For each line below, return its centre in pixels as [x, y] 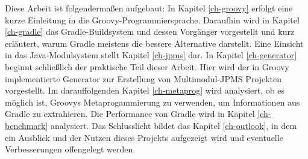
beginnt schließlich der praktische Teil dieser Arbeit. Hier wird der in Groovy [147, 66]
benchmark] [27, 125]
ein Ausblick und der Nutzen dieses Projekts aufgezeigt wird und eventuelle [144, 137]
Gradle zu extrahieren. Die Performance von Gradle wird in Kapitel [130, 114]
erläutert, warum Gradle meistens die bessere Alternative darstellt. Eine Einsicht [154, 43]
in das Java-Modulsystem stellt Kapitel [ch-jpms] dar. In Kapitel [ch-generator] [151, 55]
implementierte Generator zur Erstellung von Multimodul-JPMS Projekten [143, 78]
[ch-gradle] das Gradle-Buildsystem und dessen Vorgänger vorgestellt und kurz [150, 31]
